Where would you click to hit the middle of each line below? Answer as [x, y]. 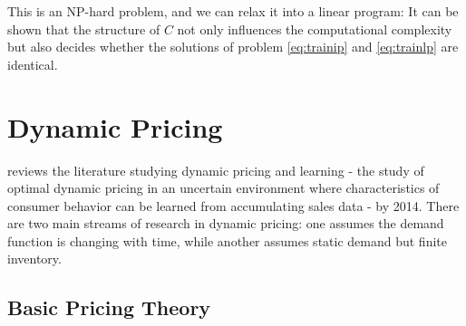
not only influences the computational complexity [315, 29]
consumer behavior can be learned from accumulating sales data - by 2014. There [233, 205]
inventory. [34, 259]
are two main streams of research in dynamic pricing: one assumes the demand [226, 223]
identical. [33, 64]
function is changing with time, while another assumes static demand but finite [227, 240]
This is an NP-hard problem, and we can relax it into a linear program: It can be [233, 11]
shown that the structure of [84, 29]
